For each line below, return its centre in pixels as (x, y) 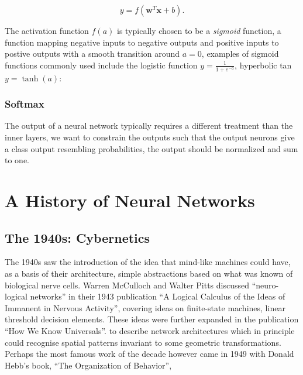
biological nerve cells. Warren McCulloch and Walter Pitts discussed (127, 285)
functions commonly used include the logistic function (101, 65)
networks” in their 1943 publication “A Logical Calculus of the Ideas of (158, 296)
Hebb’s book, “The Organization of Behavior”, (88, 365)
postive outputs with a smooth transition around (92, 54)
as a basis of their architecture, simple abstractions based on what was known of (149, 273)
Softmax (25, 104)
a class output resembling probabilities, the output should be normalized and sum (151, 148)
